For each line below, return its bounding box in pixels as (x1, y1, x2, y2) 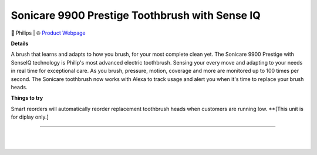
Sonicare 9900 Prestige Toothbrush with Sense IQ (11, 9, 261, 22)
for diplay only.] (11, 113, 49, 120)
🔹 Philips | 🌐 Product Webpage (11, 29, 86, 36)
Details (11, 40, 29, 47)
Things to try (11, 95, 43, 102)
